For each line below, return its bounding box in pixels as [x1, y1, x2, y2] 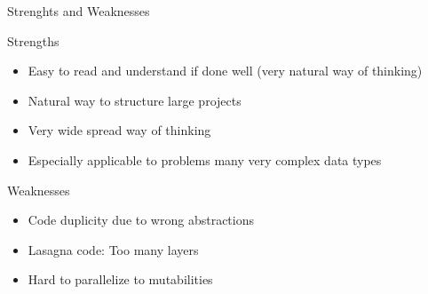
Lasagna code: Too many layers [28, 240, 199, 258]
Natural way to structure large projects [28, 91, 242, 109]
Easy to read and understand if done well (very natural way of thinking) [28, 61, 423, 80]
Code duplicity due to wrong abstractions [28, 211, 254, 229]
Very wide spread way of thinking [28, 121, 211, 139]
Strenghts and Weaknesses [7, 2, 150, 20]
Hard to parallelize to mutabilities [28, 270, 213, 289]
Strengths [7, 31, 59, 50]
